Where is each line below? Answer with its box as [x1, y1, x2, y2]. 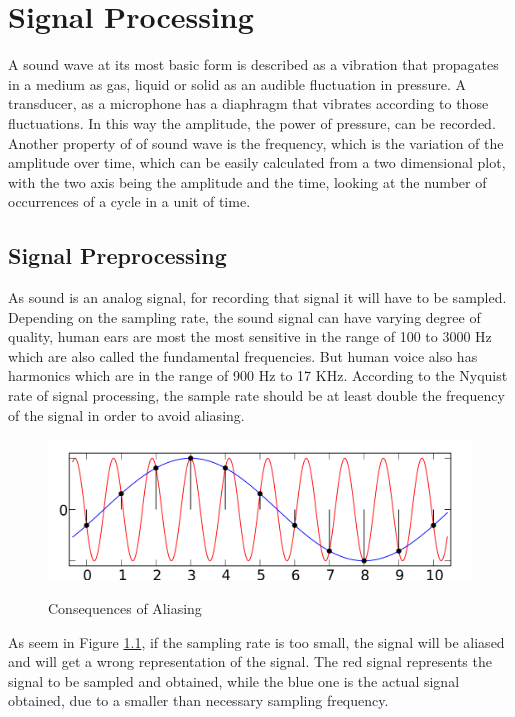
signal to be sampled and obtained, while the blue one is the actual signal [8, 670, 460, 691]
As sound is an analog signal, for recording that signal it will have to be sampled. [8, 287, 507, 308]
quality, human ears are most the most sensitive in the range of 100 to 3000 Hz [8, 326, 492, 347]
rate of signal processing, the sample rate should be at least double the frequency [8, 385, 505, 406]
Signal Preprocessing [8, 240, 227, 271]
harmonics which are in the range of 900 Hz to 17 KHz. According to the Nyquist [8, 365, 508, 386]
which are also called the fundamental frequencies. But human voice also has [8, 345, 478, 366]
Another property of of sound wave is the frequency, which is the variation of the [8, 132, 504, 153]
